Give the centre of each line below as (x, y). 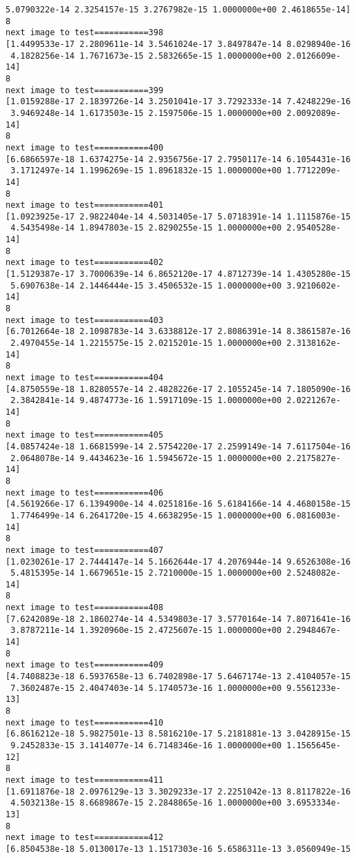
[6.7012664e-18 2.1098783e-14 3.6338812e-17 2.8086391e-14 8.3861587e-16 (178, 332)
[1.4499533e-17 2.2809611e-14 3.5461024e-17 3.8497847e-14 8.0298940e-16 (178, 44)
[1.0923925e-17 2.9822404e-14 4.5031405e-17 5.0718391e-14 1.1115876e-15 (178, 216)
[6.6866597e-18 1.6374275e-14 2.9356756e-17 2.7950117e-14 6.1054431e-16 (178, 159)
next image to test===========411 (85, 780)
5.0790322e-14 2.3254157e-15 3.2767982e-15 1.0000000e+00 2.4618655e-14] (178, 10)
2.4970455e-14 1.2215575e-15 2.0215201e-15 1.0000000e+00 (146, 343)
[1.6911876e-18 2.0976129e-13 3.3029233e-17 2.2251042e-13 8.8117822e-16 (178, 791)
